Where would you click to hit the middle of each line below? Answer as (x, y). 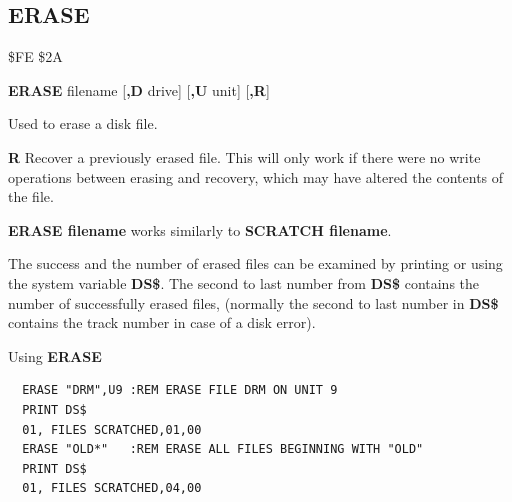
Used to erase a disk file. (83, 123)
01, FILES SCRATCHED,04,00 (112, 488)
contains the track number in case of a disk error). (162, 322)
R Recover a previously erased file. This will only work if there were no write (244, 156)
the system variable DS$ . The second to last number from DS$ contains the (244, 282)
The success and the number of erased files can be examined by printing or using (255, 263)
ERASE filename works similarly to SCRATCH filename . (200, 229)
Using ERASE (55, 355)
